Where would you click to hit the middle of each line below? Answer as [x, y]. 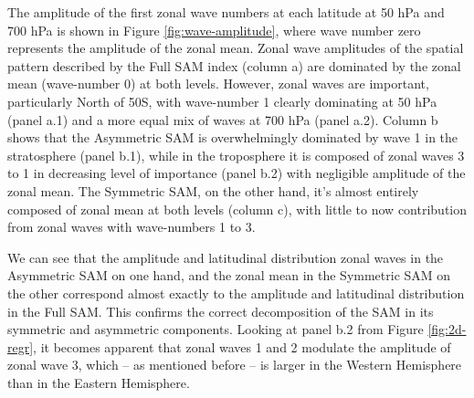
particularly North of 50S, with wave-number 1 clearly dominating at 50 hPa [222, 101]
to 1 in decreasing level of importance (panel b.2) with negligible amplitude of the [237, 173]
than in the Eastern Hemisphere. [99, 382]
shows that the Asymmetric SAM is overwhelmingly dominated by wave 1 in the [233, 137]
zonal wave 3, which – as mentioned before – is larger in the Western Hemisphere [235, 365]
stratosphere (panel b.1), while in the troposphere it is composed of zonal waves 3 [236, 155]
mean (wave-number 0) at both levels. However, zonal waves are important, [218, 84]
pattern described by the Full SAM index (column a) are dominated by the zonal [234, 65]
